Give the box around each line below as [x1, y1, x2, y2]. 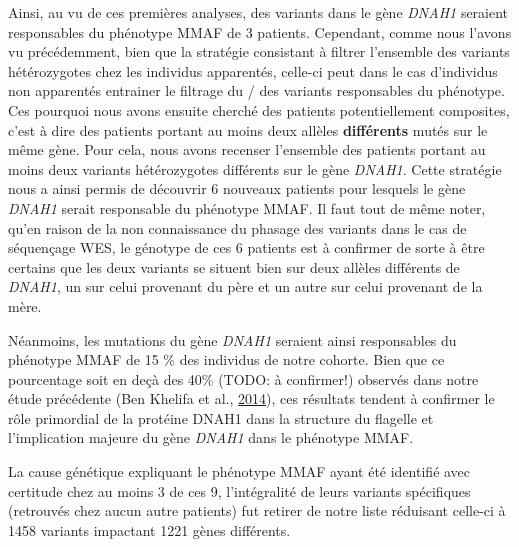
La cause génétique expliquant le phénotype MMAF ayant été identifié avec [8, 461, 471, 482]
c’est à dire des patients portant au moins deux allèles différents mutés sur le [8, 119, 488, 140]
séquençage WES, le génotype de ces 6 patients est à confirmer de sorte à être [8, 237, 485, 258]
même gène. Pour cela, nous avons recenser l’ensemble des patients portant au [8, 139, 486, 160]
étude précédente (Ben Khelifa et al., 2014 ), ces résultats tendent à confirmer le [8, 388, 495, 409]
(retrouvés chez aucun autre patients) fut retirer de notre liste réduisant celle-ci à [8, 500, 506, 521]
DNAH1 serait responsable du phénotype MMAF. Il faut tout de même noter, [8, 197, 486, 218]
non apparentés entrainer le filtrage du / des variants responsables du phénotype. [8, 80, 505, 101]
